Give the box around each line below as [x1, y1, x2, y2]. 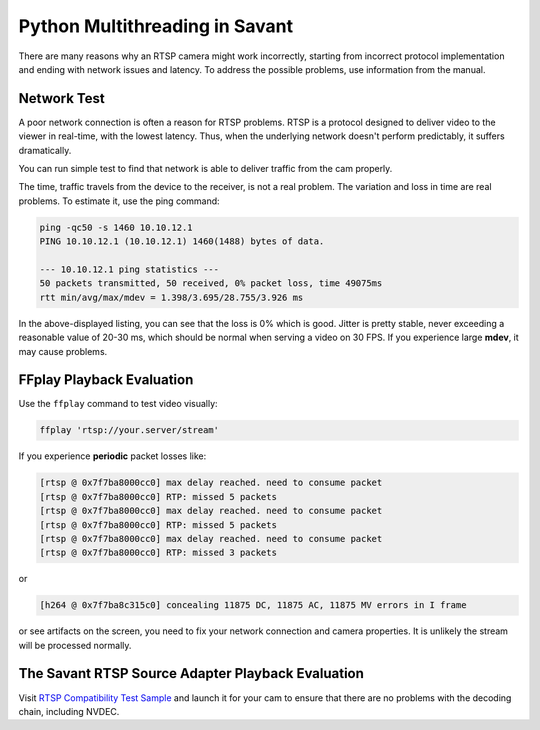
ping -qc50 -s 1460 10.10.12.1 [39, 221, 194, 233]
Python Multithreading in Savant [18, 15, 294, 37]
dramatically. [18, 144, 72, 156]
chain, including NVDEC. [18, 705, 120, 717]
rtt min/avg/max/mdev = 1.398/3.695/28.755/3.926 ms [39, 291, 304, 303]
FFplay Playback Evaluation [18, 371, 194, 389]
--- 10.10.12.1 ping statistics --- [39, 263, 220, 275]
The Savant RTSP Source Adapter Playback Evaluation [18, 665, 365, 682]
